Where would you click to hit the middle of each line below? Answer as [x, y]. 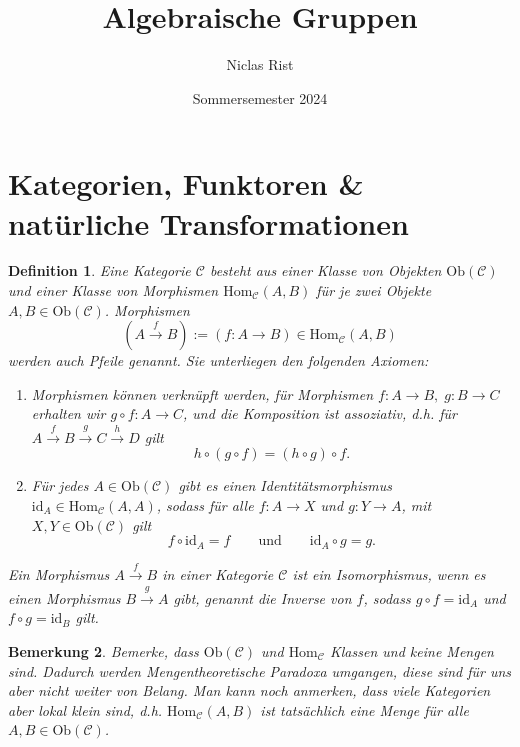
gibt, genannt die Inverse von [262, 597]
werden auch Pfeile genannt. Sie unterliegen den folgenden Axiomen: [218, 360]
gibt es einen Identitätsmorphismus [285, 485]
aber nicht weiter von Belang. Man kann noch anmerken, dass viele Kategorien [249, 690]
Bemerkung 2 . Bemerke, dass [103, 651]
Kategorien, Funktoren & [186, 183]
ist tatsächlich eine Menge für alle [364, 709]
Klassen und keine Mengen [412, 651]
